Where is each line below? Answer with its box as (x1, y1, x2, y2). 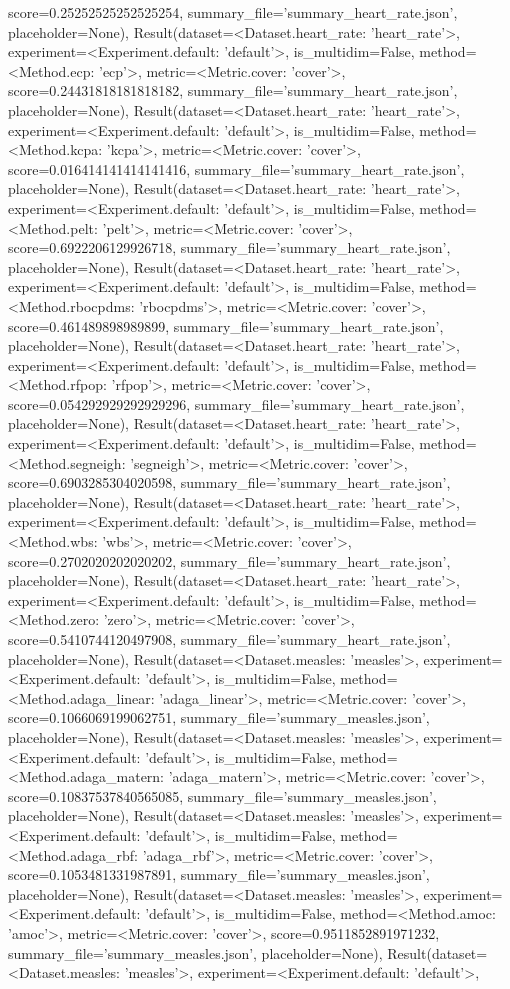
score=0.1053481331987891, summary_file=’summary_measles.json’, (8, 864, 430, 885)
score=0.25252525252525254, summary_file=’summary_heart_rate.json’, (8, 2, 458, 22)
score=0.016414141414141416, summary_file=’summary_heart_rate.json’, (8, 158, 465, 179)
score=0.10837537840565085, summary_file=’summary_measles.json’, (8, 785, 437, 806)
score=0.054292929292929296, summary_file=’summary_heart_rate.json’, (8, 393, 465, 414)
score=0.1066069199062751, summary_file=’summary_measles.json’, (8, 707, 430, 728)
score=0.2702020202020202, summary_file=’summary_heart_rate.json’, (8, 550, 451, 571)
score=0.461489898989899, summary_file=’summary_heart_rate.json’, (8, 315, 444, 336)
